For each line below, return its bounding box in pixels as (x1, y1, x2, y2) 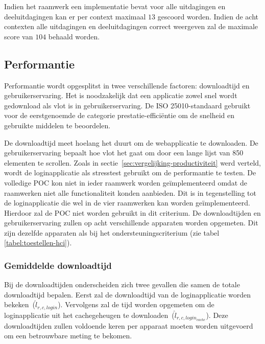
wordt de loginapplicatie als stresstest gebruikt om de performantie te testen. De (4, 167, 256, 178)
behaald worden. (48, 31, 100, 41)
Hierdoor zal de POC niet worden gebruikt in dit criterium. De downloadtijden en (4, 207, 261, 218)
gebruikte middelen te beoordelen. (4, 120, 111, 130)
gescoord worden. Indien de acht (157, 11, 259, 21)
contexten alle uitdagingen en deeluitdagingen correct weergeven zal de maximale (4, 21, 258, 32)
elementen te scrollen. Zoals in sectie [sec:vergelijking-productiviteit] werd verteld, (4, 157, 261, 168)
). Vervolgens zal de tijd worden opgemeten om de (58, 299, 214, 310)
